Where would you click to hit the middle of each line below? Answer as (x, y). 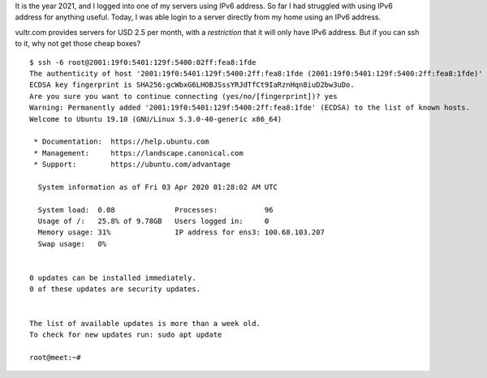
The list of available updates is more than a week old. (145, 323)
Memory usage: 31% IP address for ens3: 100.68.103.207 (181, 232)
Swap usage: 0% (72, 244)
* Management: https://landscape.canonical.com (138, 153)
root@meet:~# (55, 357)
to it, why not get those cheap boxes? (78, 44)
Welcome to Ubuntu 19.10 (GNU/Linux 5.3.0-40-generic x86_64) (156, 119)
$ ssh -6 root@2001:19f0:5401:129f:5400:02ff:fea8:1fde (143, 62)
